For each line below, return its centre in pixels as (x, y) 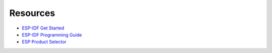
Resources (32, 13)
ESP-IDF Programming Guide (52, 34)
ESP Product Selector (44, 42)
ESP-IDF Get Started (43, 28)
